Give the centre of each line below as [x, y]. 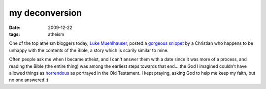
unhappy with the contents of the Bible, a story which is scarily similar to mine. [89, 50]
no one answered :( [29, 80]
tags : [15, 34]
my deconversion [46, 13]
